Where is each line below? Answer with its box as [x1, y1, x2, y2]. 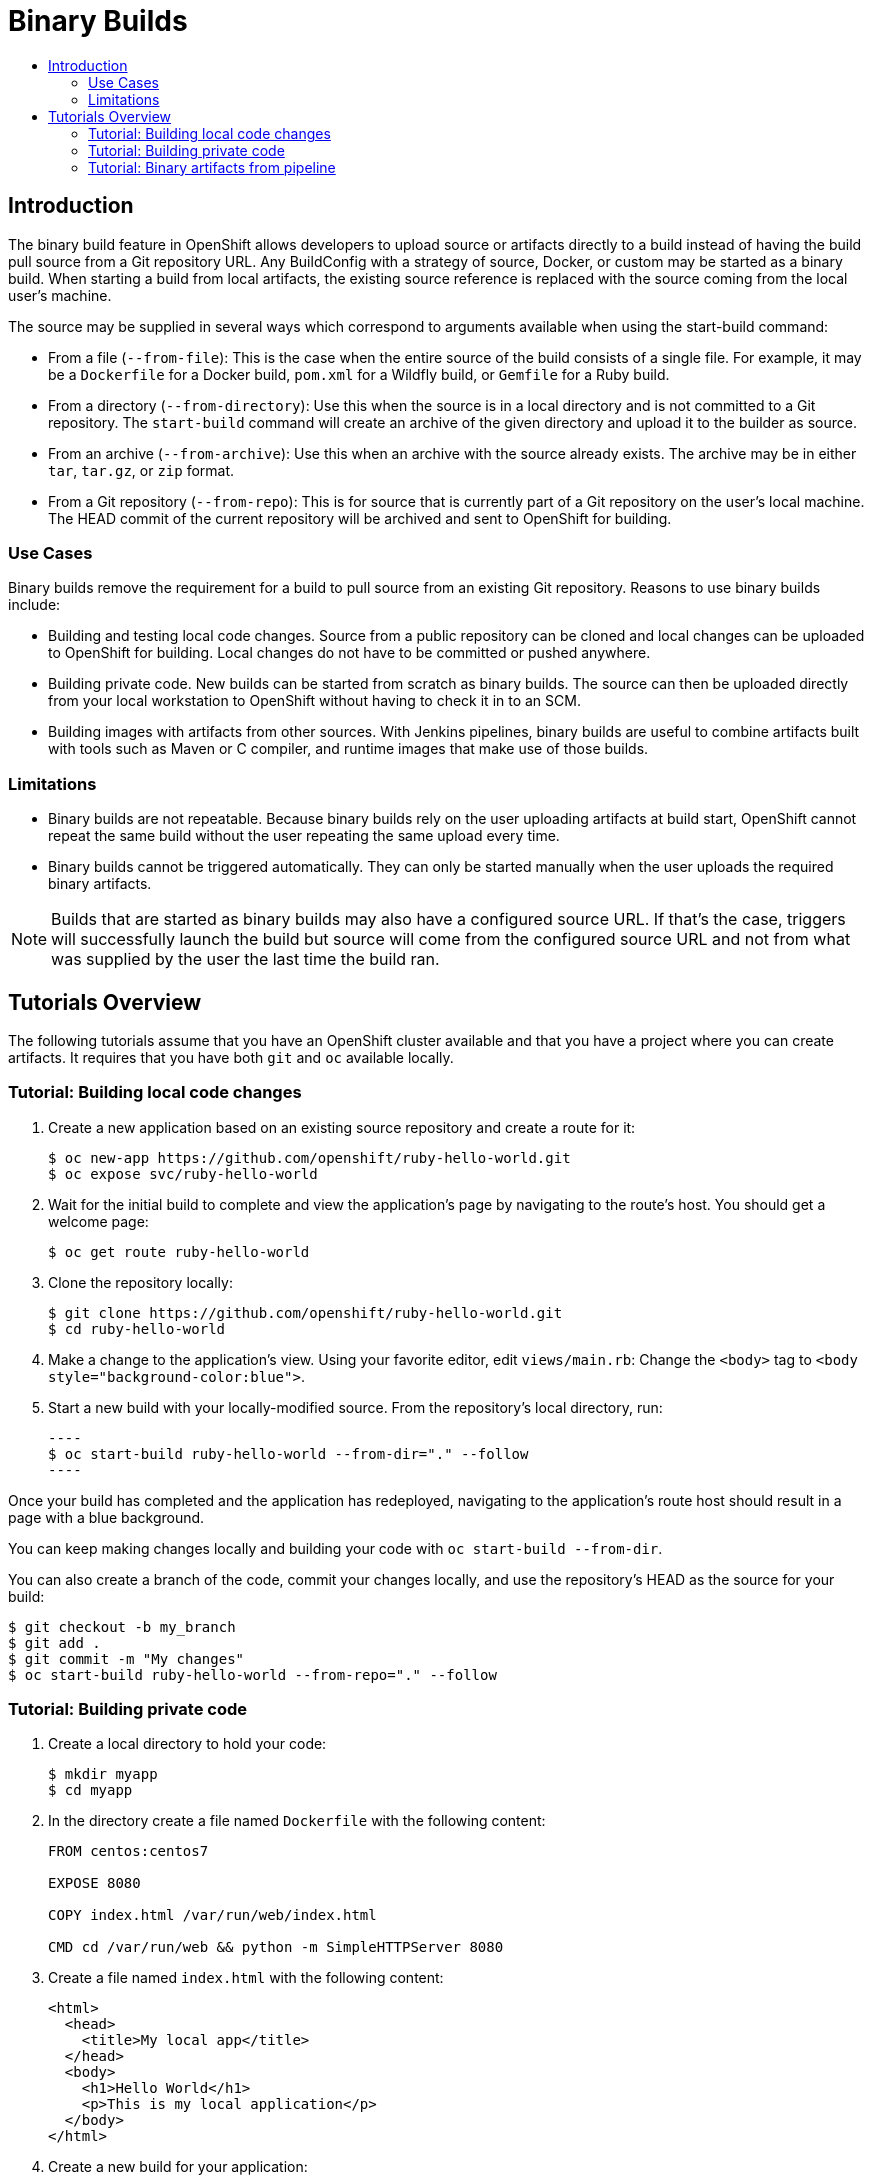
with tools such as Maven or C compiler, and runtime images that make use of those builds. [48, 740, 649, 758]
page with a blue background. [8, 1508, 205, 1526]
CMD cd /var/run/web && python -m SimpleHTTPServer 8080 [48, 1939, 504, 1956]
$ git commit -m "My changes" [8, 1650, 245, 1667]
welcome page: [48, 1212, 149, 1230]
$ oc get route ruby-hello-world [48, 1243, 310, 1260]
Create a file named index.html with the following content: [48, 1969, 444, 1987]
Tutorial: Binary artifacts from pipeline [88, 158, 336, 176]
